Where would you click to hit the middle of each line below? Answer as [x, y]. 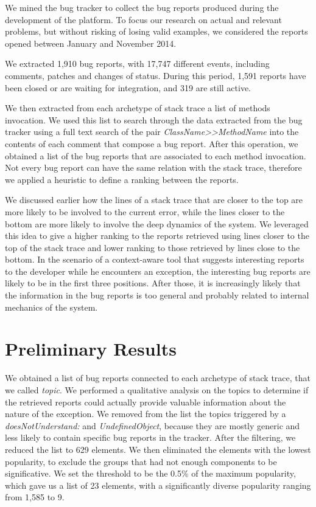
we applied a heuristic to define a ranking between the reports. [122, 179]
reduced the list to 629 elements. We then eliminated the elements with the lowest [158, 449]
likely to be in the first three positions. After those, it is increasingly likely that [153, 283]
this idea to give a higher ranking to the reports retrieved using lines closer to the [157, 236]
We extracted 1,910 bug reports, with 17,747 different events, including [137, 64]
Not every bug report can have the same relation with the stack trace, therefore [153, 167]
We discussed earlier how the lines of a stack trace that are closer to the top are [154, 200]
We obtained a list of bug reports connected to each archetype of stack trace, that [158, 378]
